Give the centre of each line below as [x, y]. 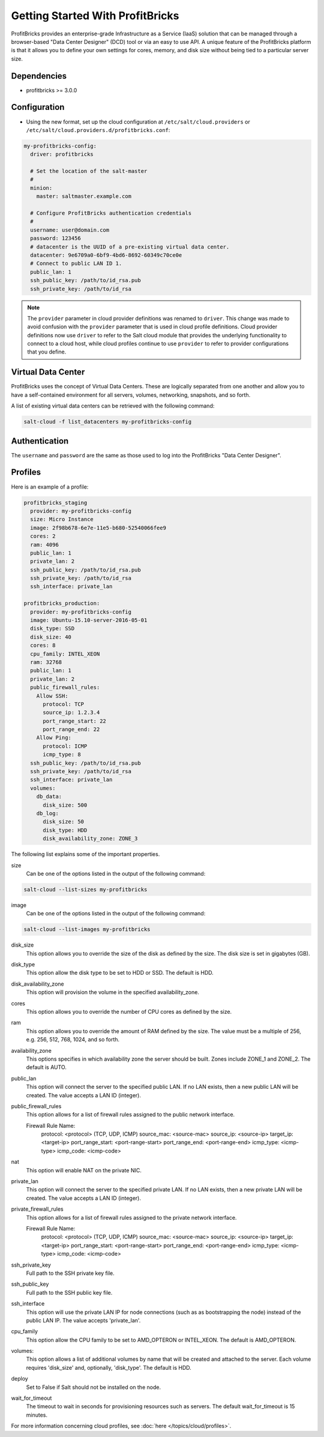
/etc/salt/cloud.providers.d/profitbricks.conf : [98, 130]
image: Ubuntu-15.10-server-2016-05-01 [89, 620]
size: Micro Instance [62, 520]
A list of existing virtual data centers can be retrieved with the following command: [113, 406]
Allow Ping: [54, 738]
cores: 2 [43, 536]
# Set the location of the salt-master [89, 171]
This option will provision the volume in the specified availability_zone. [112, 992]
